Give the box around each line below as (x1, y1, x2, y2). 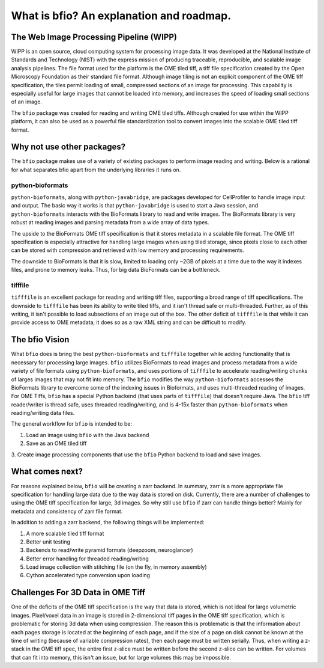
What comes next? (11, 467, 83, 477)
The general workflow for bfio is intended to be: (11, 420, 133, 427)
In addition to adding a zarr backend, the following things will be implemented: (11, 519, 205, 526)
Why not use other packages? (11, 142, 126, 152)
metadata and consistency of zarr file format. (11, 507, 123, 515)
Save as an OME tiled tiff (26, 440, 87, 447)
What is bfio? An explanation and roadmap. (11, 9, 232, 22)
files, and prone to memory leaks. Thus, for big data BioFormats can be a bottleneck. (11, 266, 221, 274)
